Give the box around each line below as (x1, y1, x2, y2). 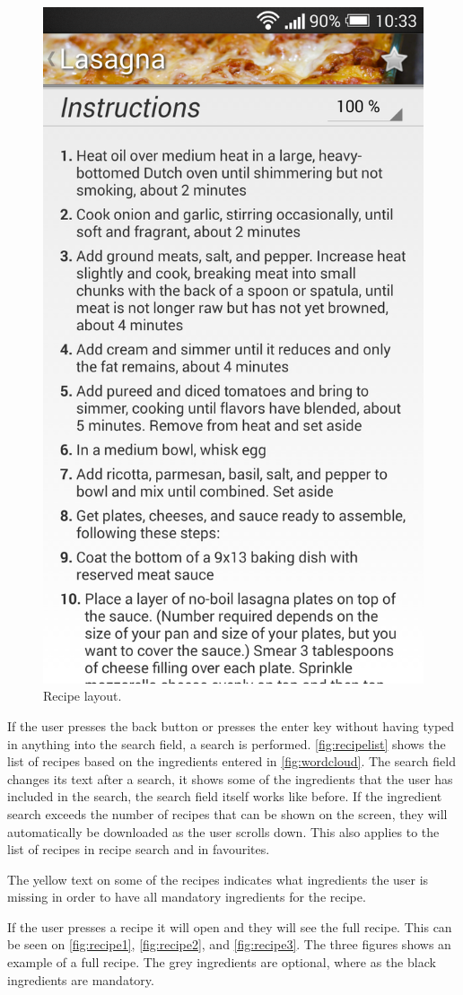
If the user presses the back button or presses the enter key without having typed (7, 716, 455, 735)
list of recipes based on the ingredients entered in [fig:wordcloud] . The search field (7, 752, 456, 771)
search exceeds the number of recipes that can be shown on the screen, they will (7, 804, 448, 823)
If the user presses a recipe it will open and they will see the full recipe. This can (7, 917, 452, 936)
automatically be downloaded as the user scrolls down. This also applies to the (7, 822, 440, 841)
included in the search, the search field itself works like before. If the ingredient (7, 787, 442, 806)
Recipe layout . (43, 686, 122, 705)
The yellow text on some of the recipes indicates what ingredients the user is (7, 869, 429, 888)
